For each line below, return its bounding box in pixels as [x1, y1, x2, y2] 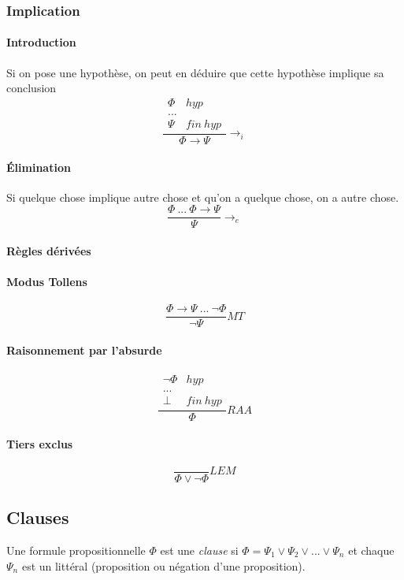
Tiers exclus [6, 435, 73, 452]
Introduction [6, 34, 76, 50]
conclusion [6, 80, 57, 96]
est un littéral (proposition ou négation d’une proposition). [21, 557, 306, 574]
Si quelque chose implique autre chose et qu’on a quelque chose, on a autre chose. [6, 188, 399, 205]
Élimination [6, 158, 71, 175]
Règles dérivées [6, 243, 91, 258]
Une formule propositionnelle [6, 541, 146, 558]
